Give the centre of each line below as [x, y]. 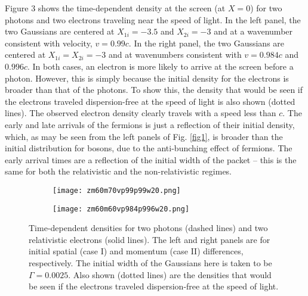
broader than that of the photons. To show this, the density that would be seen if [154, 90]
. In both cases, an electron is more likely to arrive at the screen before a [160, 66]
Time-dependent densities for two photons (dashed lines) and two [148, 228]
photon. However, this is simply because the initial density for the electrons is [147, 78]
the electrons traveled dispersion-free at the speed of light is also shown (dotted [150, 101]
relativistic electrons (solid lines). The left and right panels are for [150, 239]
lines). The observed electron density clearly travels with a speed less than [141, 113]
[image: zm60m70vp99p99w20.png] [117, 190]
